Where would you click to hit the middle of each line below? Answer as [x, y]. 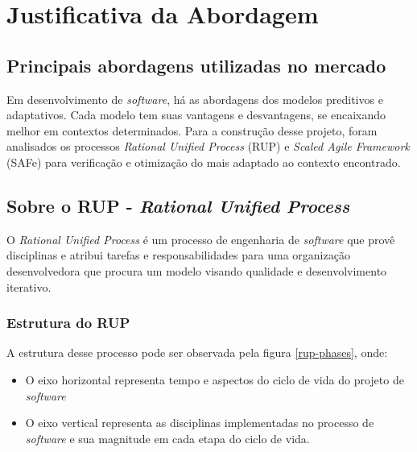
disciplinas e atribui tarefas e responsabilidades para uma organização [178, 255]
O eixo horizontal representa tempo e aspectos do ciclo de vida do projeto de [215, 379]
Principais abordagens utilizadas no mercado [196, 65]
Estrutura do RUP [68, 323]
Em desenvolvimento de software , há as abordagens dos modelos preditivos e [195, 99]
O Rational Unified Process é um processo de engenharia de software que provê [201, 239]
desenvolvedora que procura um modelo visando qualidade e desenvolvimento [197, 270]
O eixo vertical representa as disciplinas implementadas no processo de [200, 423]
